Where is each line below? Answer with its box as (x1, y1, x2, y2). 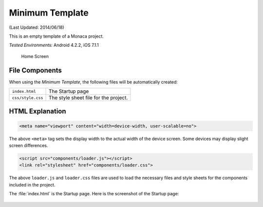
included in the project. (9, 182, 56, 187)
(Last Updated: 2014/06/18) (9, 24, 64, 30)
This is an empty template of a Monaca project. (9, 33, 104, 39)
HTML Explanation (9, 107, 66, 116)
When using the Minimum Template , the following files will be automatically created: (9, 79, 178, 85)
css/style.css (12, 95, 43, 100)
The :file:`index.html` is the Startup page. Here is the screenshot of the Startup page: (9, 191, 179, 197)
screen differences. (9, 143, 48, 148)
